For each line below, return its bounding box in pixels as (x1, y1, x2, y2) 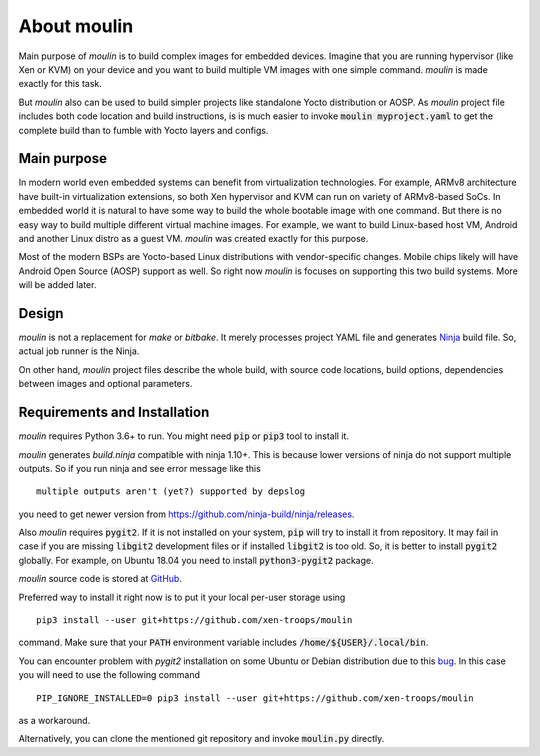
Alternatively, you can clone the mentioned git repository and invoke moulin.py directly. (18, 733, 385, 745)
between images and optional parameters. (18, 378, 193, 390)
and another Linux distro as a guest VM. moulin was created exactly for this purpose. (18, 232, 369, 244)
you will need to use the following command (18, 669, 200, 681)
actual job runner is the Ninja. (18, 345, 140, 357)
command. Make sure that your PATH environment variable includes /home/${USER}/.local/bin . (18, 636, 429, 649)
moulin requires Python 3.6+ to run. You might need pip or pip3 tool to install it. (18, 430, 350, 442)
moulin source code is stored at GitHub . (18, 573, 182, 585)
